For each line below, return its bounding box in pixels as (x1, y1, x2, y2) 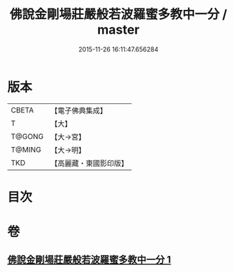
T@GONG (11, 131, 44, 141)
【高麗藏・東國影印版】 (50, 158, 128, 168)
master (97, 22, 140, 38)
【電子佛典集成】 (50, 105, 107, 115)
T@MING (11, 145, 42, 155)
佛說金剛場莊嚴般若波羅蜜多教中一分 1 (7, 254, 171, 266)
